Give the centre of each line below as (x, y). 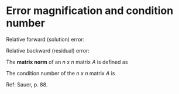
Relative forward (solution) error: (45, 39)
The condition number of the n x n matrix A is (61, 73)
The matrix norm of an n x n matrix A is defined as (67, 62)
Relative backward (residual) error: (48, 50)
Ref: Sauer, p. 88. (27, 84)
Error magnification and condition (90, 11)
